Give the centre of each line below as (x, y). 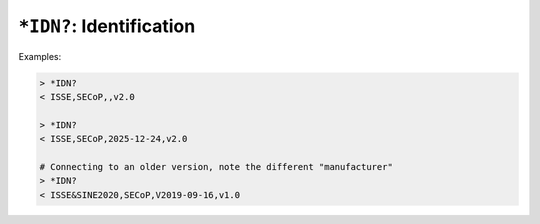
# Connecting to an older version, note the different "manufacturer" (216, 166)
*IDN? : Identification (107, 26)
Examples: (40, 56)
